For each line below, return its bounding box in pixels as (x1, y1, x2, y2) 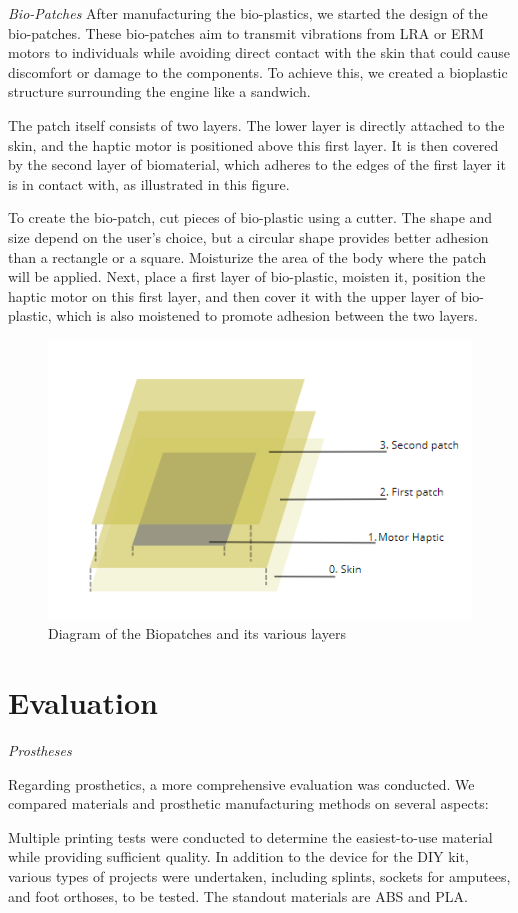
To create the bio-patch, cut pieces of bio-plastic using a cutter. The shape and (8, 207, 493, 228)
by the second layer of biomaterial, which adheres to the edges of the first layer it (8, 154, 506, 175)
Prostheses (8, 739, 72, 760)
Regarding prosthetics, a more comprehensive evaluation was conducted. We (8, 773, 475, 794)
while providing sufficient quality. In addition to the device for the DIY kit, (8, 846, 469, 867)
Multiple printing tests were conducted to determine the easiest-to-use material (8, 826, 493, 847)
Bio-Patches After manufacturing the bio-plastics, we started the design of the (8, 3, 488, 23)
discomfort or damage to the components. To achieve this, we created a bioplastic (8, 61, 508, 82)
